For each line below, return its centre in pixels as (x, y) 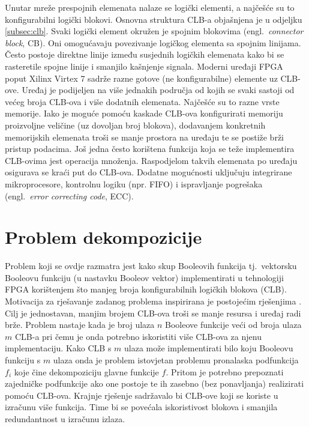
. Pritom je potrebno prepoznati (225, 371)
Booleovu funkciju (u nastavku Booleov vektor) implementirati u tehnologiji (144, 277)
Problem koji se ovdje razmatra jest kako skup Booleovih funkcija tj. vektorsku (151, 266)
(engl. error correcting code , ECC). (69, 195)
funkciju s (23, 359)
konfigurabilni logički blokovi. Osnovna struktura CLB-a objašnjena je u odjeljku (154, 19)
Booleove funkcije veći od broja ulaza (233, 325)
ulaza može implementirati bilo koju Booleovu (209, 348)
